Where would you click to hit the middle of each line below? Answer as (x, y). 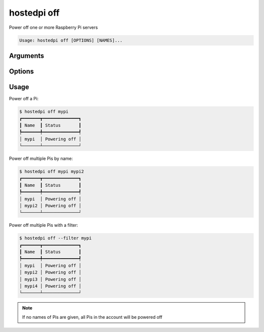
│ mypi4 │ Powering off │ (50, 286)
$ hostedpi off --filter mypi (55, 238)
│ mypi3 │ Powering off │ (50, 279)
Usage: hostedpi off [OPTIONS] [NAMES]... (71, 40)
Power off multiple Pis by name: (41, 158)
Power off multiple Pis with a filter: (44, 225)
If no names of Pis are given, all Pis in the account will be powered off (92, 317)
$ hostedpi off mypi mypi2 (52, 171)
